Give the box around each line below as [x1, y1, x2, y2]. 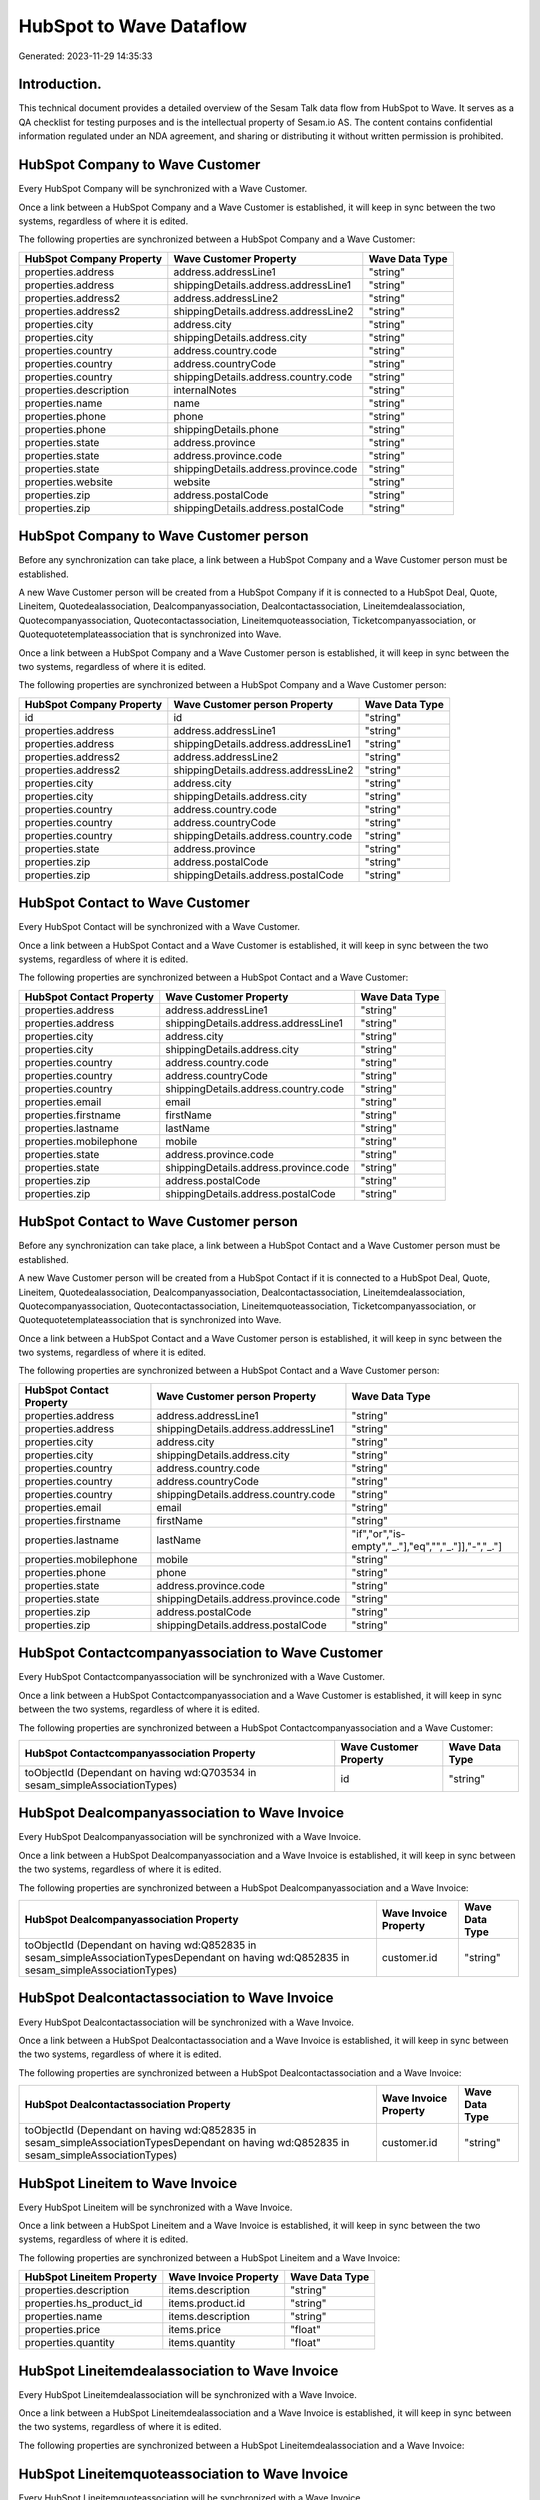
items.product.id [168, 2296, 246, 2310]
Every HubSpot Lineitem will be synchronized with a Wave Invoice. [18, 2201, 293, 2213]
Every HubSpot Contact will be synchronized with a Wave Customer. [18, 921, 300, 933]
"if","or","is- [351, 1526, 406, 1540]
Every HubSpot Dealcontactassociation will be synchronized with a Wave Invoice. [18, 2016, 355, 2028]
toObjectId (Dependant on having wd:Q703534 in [24, 1765, 257, 1779]
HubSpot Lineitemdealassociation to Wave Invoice [18, 2362, 339, 2379]
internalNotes [173, 383, 237, 397]
